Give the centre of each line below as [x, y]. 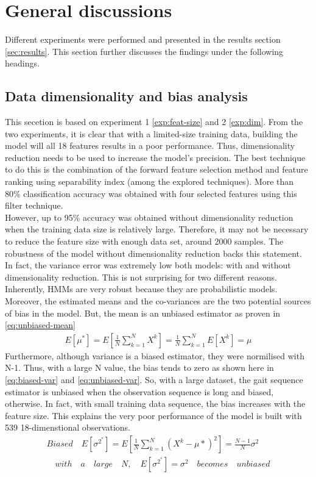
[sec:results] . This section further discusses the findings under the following [144, 51]
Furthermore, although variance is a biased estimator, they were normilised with [155, 355]
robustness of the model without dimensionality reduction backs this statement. [153, 253]
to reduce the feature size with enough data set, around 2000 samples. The [144, 241]
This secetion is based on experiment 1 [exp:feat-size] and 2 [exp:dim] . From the [154, 122]
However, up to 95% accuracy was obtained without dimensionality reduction [149, 217]
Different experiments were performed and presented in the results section [143, 39]
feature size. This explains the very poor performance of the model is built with [153, 415]
